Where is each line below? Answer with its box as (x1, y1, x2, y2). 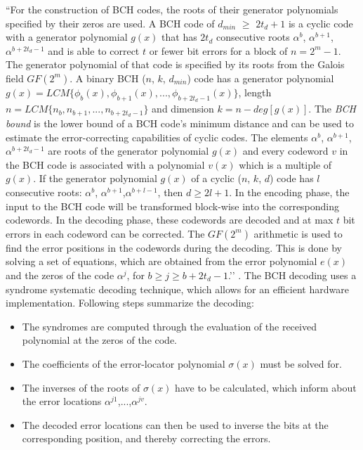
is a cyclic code (288, 15, 353, 30)
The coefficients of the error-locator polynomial (22, 356, 225, 371)
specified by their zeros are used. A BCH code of (6, 15, 215, 30)
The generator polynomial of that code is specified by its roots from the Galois (6, 57, 345, 72)
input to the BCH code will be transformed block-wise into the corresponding (6, 198, 340, 213)
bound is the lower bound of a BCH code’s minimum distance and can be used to (6, 116, 354, 131)
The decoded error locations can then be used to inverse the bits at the (22, 417, 329, 432)
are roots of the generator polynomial (48, 143, 209, 158)
